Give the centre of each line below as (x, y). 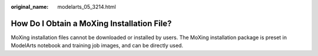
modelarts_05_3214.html (87, 7)
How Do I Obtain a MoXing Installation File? (91, 23)
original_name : (30, 7)
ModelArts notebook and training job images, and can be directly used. (97, 45)
